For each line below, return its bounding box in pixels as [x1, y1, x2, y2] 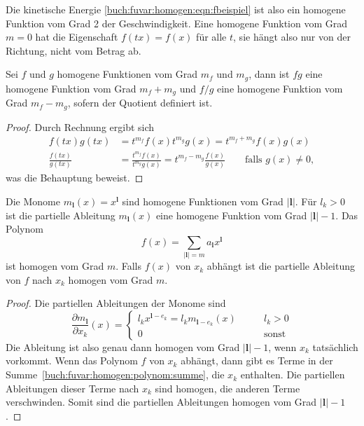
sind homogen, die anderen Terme [155, 380, 300, 395]
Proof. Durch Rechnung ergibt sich [6, 119, 155, 134]
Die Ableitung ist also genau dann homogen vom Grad [6, 339, 240, 354]
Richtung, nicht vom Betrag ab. [6, 43, 141, 57]
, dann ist [248, 67, 290, 81]
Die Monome [6, 193, 60, 208]
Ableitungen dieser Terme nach [6, 380, 139, 395]
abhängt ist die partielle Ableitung [206, 259, 356, 273]
